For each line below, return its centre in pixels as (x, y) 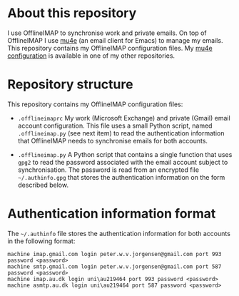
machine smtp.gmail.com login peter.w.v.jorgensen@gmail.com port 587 (115, 266)
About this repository (72, 13)
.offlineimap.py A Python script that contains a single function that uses (125, 154)
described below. (43, 185)
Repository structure (70, 85)
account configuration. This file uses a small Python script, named (115, 126)
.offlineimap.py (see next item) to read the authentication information (121, 133)
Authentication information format (112, 214)
